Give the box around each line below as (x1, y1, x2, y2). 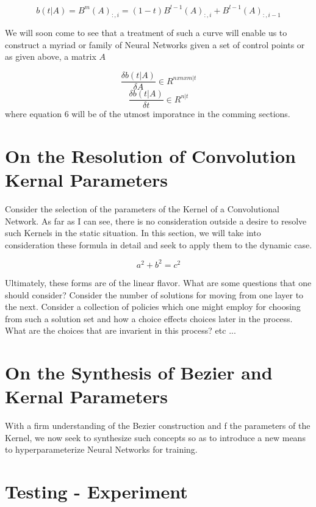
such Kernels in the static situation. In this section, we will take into (5, 226, 261, 239)
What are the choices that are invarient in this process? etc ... (5, 324, 236, 337)
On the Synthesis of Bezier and (5, 360, 273, 385)
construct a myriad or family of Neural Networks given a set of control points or (5, 38, 305, 51)
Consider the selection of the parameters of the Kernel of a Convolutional (5, 203, 279, 215)
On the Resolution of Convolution (5, 143, 296, 168)
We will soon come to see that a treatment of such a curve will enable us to (5, 26, 287, 39)
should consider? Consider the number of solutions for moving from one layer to (5, 288, 304, 301)
